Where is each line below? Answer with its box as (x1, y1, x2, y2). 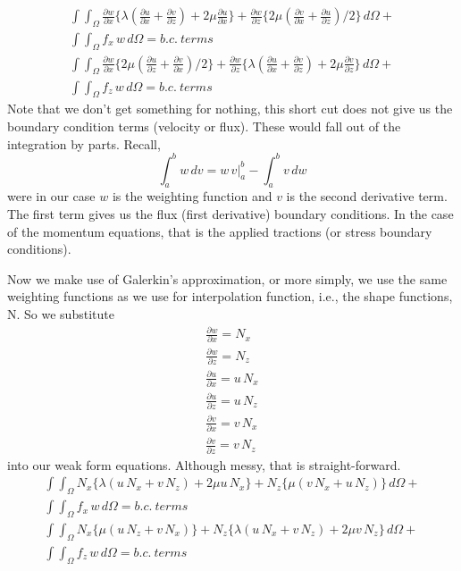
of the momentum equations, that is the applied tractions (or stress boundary (7, 222, 432, 240)
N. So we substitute (7, 304, 114, 323)
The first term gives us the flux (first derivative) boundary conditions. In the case (7, 204, 454, 223)
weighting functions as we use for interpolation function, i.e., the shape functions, (7, 287, 453, 306)
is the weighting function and (112, 187, 272, 206)
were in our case (7, 187, 96, 206)
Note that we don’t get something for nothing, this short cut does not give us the (7, 99, 453, 118)
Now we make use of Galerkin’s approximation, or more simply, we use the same (7, 269, 448, 288)
